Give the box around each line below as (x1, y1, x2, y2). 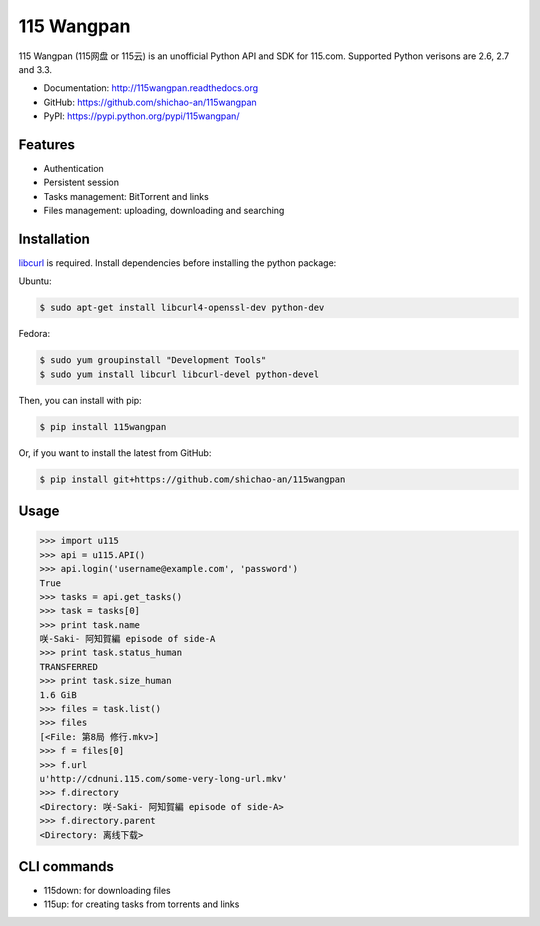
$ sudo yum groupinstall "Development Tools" (39, 355, 267, 366)
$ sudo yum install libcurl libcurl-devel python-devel (39, 368, 320, 380)
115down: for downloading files (43, 885, 171, 897)
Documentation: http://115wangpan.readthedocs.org (43, 82, 259, 94)
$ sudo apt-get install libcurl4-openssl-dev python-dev (39, 302, 325, 314)
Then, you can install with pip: (18, 394, 142, 406)
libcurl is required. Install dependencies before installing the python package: (18, 257, 337, 269)
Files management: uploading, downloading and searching (43, 205, 285, 217)
